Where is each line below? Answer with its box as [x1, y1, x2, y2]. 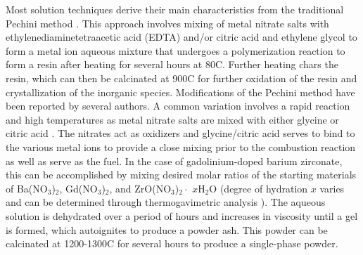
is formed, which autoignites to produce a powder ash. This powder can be [6, 222, 328, 237]
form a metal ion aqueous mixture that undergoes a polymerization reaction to [6, 43, 345, 58]
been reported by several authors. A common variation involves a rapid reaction [6, 98, 350, 113]
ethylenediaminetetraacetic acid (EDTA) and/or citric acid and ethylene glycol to [6, 30, 357, 44]
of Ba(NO [6, 181, 48, 195]
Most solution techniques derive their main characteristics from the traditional [6, 2, 344, 16]
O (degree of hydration [209, 181, 308, 195]
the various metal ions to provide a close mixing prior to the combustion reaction [6, 139, 356, 154]
